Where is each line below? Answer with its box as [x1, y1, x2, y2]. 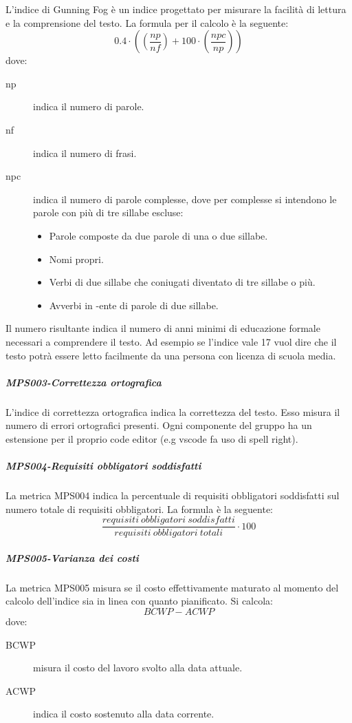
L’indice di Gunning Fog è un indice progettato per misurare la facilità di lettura [5, 2, 346, 16]
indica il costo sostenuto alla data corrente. [33, 706, 214, 721]
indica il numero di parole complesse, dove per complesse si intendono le [33, 191, 337, 206]
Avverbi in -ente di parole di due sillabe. [49, 297, 219, 312]
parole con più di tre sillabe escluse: [33, 205, 184, 220]
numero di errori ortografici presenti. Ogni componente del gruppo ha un [5, 418, 312, 432]
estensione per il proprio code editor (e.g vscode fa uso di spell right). [5, 431, 298, 446]
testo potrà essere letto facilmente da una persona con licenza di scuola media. [5, 348, 336, 362]
